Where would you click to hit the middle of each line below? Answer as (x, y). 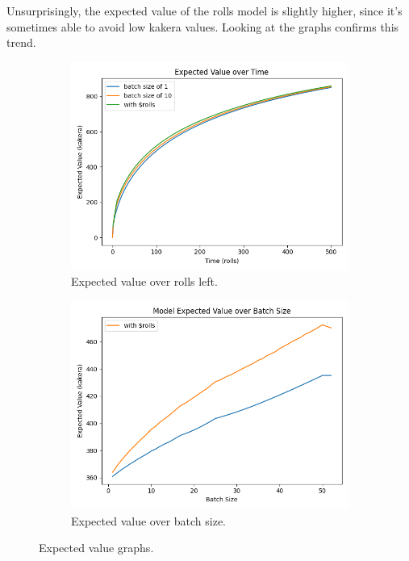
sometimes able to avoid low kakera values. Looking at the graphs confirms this (203, 26)
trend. (21, 42)
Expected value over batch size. (149, 520)
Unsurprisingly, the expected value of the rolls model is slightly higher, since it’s (204, 10)
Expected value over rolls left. (144, 281)
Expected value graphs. (96, 548)
